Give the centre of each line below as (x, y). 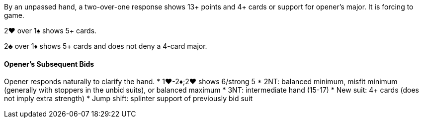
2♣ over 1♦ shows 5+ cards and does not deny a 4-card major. (106, 46)
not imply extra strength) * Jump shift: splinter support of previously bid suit (128, 99)
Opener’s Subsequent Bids (49, 64)
